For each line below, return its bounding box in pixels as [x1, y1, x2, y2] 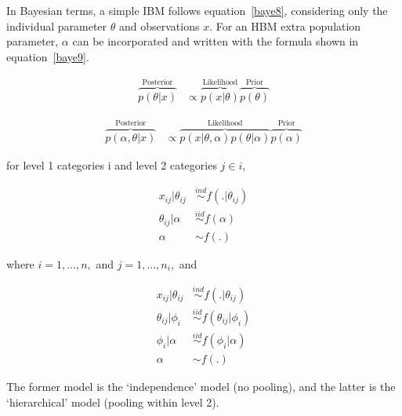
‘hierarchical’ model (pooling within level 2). [6, 393, 219, 410]
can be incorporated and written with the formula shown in [72, 33, 359, 49]
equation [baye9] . [6, 48, 89, 64]
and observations [118, 17, 200, 34]
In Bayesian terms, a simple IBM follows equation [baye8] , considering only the [6, 2, 388, 18]
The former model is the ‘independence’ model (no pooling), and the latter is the [6, 378, 396, 395]
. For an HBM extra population [209, 17, 361, 34]
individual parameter [6, 17, 107, 34]
